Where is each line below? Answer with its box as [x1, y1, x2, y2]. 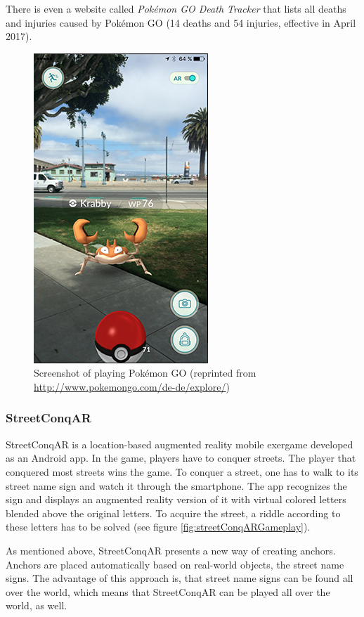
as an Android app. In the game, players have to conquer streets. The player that [6, 450, 356, 465]
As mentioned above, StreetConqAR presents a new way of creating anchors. [6, 543, 336, 557]
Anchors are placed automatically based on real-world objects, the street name [6, 557, 344, 571]
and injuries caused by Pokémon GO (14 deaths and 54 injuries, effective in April [6, 15, 356, 30]
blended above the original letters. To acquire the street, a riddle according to [6, 505, 341, 520]
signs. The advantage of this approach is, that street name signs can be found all [6, 571, 353, 585]
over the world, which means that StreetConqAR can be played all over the [6, 584, 330, 599]
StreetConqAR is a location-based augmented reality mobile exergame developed [6, 436, 353, 451]
